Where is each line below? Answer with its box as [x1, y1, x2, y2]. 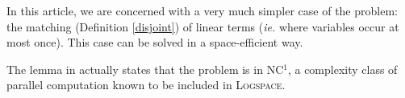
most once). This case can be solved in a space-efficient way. [6, 34, 303, 51]
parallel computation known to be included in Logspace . [6, 76, 286, 93]
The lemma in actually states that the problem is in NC [6, 60, 284, 77]
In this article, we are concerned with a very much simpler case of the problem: [6, 2, 398, 18]
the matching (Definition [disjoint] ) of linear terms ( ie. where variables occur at [6, 18, 399, 35]
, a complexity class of [287, 60, 398, 77]
